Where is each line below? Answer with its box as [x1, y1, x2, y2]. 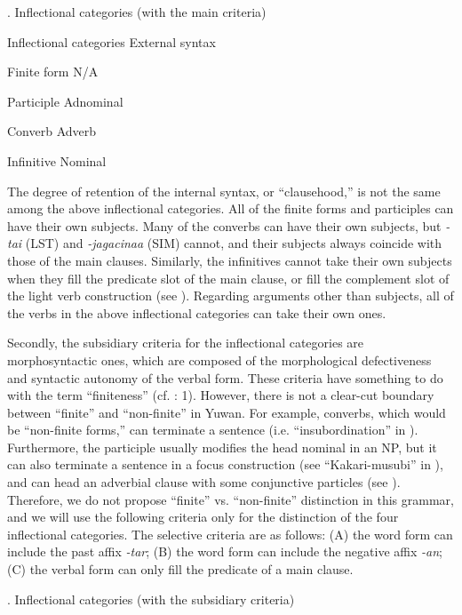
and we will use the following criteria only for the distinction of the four [7, 507, 399, 526]
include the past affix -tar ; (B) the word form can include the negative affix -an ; [7, 542, 442, 561]
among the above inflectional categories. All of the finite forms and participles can [7, 199, 454, 218]
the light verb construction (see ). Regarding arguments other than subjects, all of [7, 286, 454, 305]
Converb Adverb [7, 122, 97, 140]
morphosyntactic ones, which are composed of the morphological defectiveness [7, 350, 432, 369]
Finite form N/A [7, 62, 99, 81]
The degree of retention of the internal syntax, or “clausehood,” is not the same [7, 181, 441, 200]
